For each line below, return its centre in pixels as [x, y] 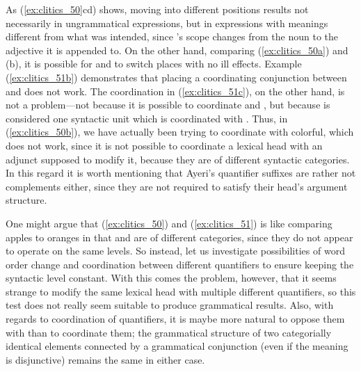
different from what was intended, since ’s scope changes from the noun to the [172, 37]
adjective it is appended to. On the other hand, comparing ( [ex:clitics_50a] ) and [177, 50]
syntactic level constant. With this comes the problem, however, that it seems [171, 278]
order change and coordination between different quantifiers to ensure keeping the [180, 264]
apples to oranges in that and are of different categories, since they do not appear [179, 237]
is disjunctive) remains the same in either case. [105, 359]
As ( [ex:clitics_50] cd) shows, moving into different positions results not [157, 9]
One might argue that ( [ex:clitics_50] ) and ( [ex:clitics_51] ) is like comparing [169, 223]
